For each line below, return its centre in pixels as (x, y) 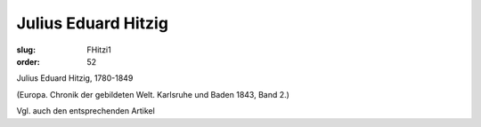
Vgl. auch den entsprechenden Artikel (86, 111)
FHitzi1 (99, 50)
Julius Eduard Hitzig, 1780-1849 (75, 78)
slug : (26, 50)
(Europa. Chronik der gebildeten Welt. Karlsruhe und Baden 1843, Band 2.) (153, 94)
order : (28, 61)
